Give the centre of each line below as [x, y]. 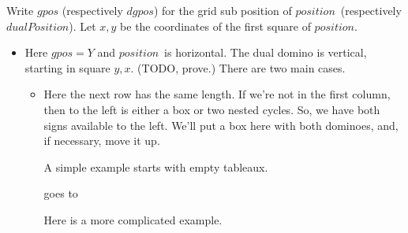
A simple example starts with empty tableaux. [156, 166]
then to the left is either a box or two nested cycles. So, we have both [212, 109]
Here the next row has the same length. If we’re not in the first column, [217, 94]
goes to [61, 193]
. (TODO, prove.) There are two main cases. [238, 67]
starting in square [67, 67]
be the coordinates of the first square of [215, 26]
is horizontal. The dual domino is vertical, [266, 52]
